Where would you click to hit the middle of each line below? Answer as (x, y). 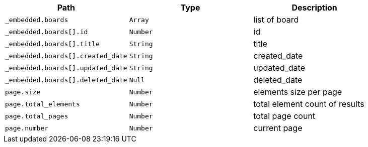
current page (278, 128)
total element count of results (309, 104)
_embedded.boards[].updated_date (66, 68)
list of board (276, 20)
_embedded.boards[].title (52, 44)
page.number (27, 128)
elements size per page (298, 92)
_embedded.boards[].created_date (66, 56)
